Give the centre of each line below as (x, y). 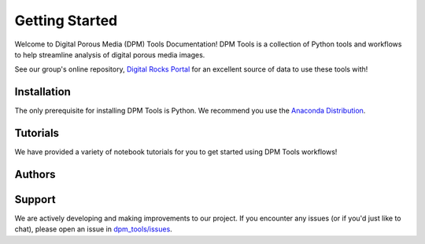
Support (35, 200)
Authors (35, 174)
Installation (42, 92)
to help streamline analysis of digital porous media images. (110, 54)
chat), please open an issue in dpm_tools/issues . (93, 229)
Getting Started (66, 20)
